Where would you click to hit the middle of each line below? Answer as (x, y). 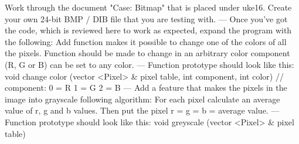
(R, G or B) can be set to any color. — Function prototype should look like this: (149, 64)
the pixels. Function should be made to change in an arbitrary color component (147, 53)
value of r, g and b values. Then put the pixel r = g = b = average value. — (142, 110)
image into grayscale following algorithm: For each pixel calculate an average (142, 99)
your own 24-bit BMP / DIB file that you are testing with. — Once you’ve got (146, 18)
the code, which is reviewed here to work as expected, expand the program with (148, 30)
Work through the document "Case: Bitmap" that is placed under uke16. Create (148, 7)
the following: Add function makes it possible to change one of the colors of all (146, 41)
